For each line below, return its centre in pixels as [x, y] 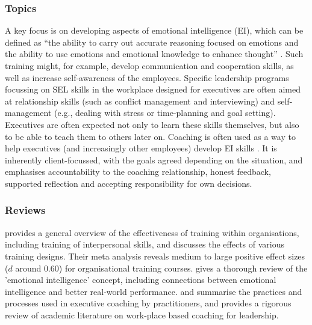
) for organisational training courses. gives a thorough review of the [183, 268]
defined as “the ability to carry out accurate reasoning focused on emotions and [152, 42]
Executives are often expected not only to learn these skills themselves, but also [152, 124]
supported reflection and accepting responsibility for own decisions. [129, 183]
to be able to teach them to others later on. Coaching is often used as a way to [150, 136]
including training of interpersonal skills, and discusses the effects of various [145, 244]
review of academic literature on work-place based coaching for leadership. [142, 314]
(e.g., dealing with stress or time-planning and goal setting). [165, 113]
